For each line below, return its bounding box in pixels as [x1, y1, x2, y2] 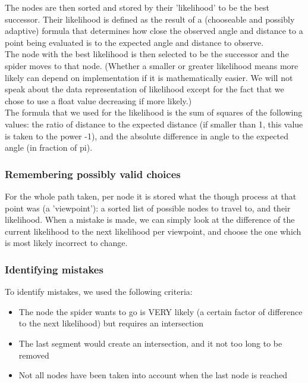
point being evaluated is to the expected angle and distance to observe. [5, 36, 264, 48]
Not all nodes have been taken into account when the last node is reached [18, 369, 288, 381]
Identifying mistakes [5, 261, 103, 276]
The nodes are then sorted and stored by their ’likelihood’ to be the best [5, 1, 269, 13]
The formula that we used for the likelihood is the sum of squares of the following [5, 106, 303, 119]
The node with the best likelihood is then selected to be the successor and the [5, 48, 289, 60]
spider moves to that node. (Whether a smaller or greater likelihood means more [5, 59, 298, 71]
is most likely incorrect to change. [5, 236, 128, 249]
